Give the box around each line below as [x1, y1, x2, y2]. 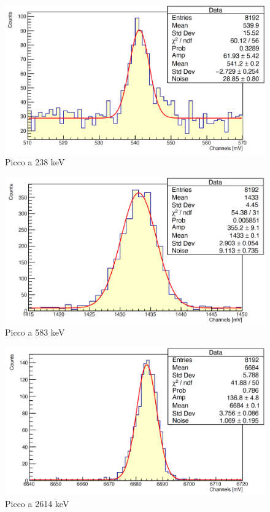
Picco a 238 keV [5, 156, 65, 168]
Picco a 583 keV [5, 326, 65, 339]
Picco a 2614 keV [5, 497, 69, 510]
